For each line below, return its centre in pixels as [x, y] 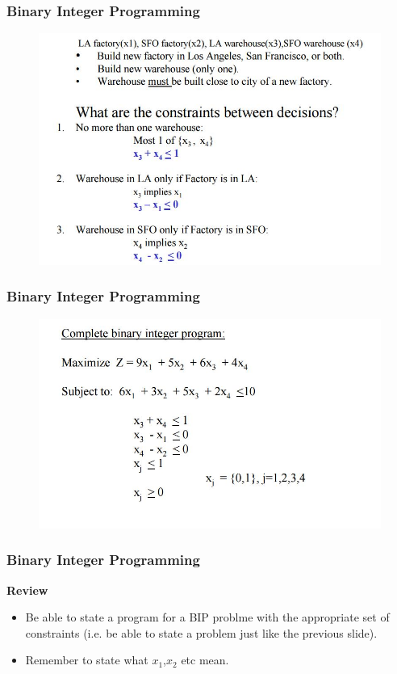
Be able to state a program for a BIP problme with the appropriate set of [207, 617]
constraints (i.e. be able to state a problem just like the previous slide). [201, 632]
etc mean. [205, 660]
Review [27, 590]
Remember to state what [87, 660]
